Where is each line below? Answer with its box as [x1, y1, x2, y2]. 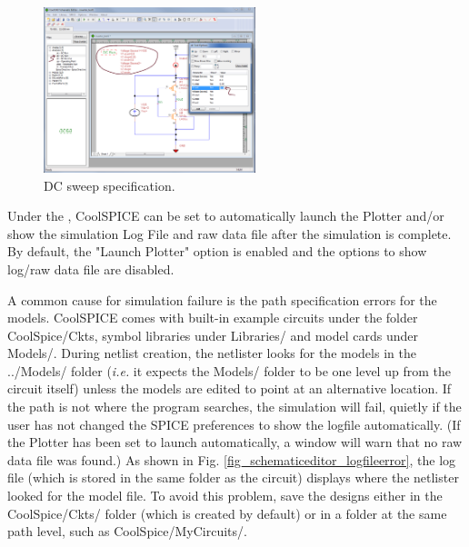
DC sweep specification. [44, 175, 175, 194]
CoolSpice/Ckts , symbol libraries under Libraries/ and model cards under [7, 325, 419, 344]
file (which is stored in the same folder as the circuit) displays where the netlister [7, 468, 459, 487]
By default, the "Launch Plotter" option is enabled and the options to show [7, 242, 427, 261]
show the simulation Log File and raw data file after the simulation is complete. [7, 224, 452, 243]
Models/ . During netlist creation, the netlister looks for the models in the [7, 343, 416, 363]
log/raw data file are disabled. [7, 259, 175, 278]
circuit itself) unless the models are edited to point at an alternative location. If [7, 379, 452, 398]
